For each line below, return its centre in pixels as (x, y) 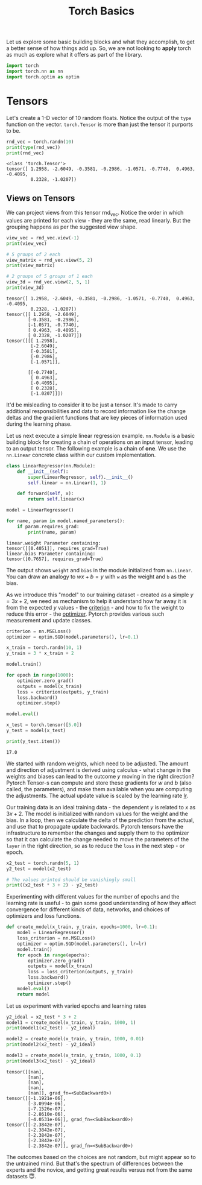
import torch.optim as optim (43, 77)
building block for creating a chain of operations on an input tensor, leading (100, 442)
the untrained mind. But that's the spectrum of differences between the (95, 1163)
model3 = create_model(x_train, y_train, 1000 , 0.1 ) (74, 1056)
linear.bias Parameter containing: (51, 554)
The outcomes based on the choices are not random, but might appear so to (101, 1157)
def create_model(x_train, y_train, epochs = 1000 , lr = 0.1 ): (82, 927)
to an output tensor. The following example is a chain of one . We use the (96, 448)
